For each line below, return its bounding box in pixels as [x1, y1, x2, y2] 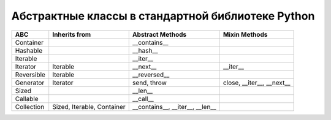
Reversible [15, 70, 46, 79]
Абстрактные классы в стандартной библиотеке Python [11, 9, 315, 23]
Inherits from [52, 30, 91, 39]
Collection [15, 102, 45, 111]
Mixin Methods [223, 30, 268, 39]
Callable [15, 94, 39, 103]
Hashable [15, 46, 43, 54]
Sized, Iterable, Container [52, 102, 126, 111]
